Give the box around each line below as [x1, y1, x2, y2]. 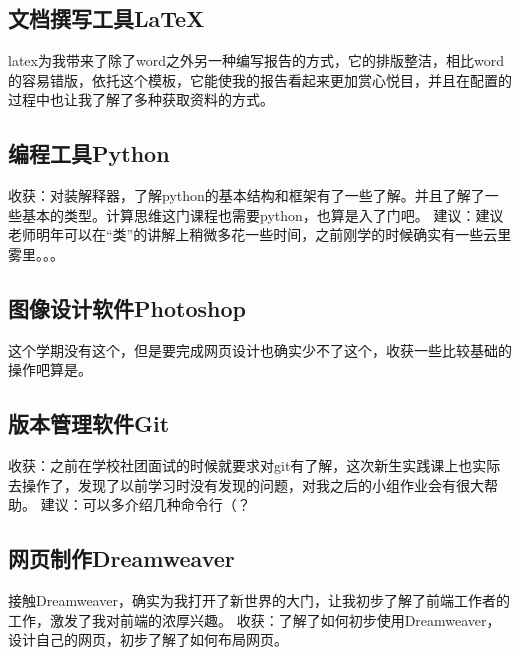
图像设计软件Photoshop [8, 292, 246, 323]
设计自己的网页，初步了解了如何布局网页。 [8, 629, 288, 650]
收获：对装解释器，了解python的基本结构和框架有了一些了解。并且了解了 [8, 185, 485, 206]
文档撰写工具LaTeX [8, 3, 205, 34]
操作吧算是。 [8, 359, 92, 380]
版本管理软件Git [8, 408, 170, 439]
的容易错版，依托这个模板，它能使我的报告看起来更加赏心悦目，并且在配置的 [8, 69, 512, 90]
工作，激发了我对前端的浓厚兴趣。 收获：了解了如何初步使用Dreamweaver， [8, 609, 501, 630]
